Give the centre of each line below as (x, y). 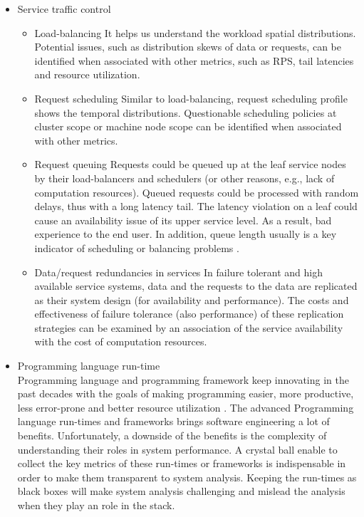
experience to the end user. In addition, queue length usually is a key (186, 234)
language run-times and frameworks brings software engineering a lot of (173, 421)
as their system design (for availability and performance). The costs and (192, 299)
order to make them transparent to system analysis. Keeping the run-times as (187, 477)
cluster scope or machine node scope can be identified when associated (188, 126)
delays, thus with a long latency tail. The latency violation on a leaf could (196, 206)
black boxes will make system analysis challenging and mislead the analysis (181, 491)
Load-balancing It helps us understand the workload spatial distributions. (195, 32)
